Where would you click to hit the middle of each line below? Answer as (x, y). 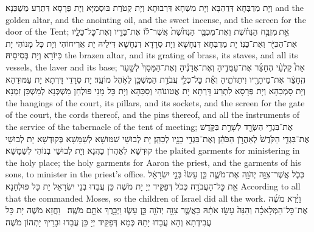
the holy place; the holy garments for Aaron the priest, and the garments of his (153, 162)
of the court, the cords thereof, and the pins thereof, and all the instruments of (153, 114)
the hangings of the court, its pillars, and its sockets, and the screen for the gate (155, 102)
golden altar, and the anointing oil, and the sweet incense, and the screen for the (156, 19)
